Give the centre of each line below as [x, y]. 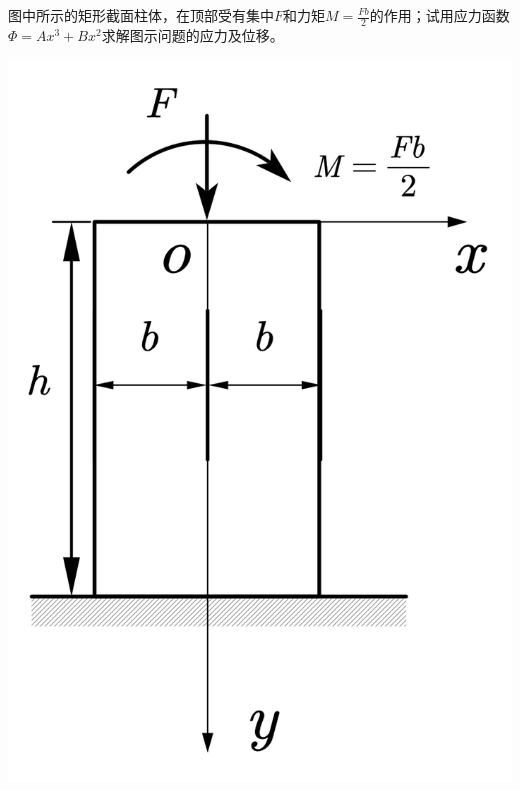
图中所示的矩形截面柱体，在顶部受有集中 [141, 15]
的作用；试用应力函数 [439, 15]
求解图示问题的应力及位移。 [192, 34]
